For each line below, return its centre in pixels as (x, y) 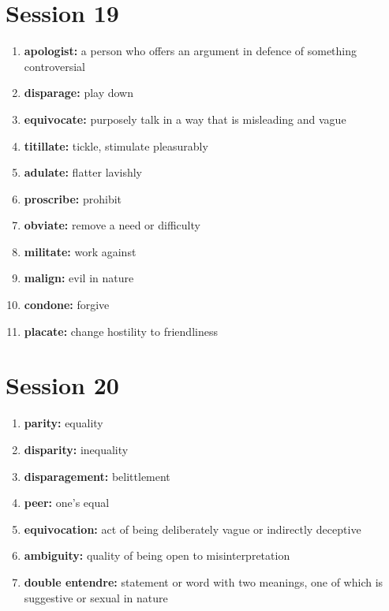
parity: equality (64, 423)
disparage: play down (79, 93)
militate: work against (80, 251)
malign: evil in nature (79, 278)
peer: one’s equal (67, 503)
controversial (54, 66)
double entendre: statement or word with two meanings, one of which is (204, 581)
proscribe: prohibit (73, 198)
